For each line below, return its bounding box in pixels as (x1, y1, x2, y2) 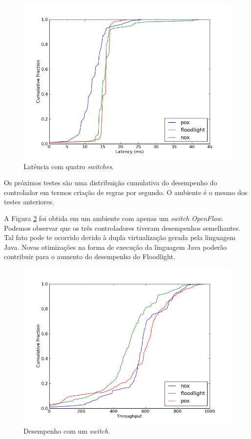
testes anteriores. (4, 197, 54, 207)
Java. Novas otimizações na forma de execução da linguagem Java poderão (4, 241, 227, 252)
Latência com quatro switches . (23, 161, 114, 171)
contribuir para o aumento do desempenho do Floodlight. (4, 251, 175, 262)
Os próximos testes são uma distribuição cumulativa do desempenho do (4, 177, 217, 188)
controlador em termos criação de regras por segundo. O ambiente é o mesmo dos (4, 187, 248, 197)
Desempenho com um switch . (23, 425, 110, 436)
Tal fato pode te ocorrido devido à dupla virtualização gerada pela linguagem (4, 232, 235, 242)
